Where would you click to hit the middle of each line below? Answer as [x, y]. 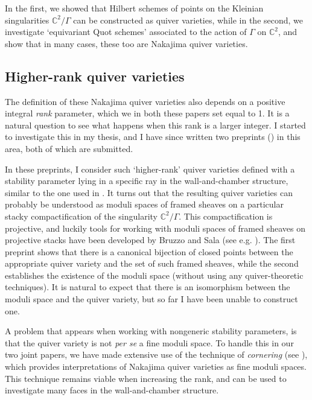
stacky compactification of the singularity [81, 216]
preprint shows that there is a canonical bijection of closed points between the [149, 251]
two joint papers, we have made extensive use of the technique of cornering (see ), [156, 354]
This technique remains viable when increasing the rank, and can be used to [146, 378]
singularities [27, 20]
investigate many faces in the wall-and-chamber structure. [112, 390]
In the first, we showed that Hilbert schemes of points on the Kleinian [134, 8]
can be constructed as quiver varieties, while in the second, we [188, 20]
